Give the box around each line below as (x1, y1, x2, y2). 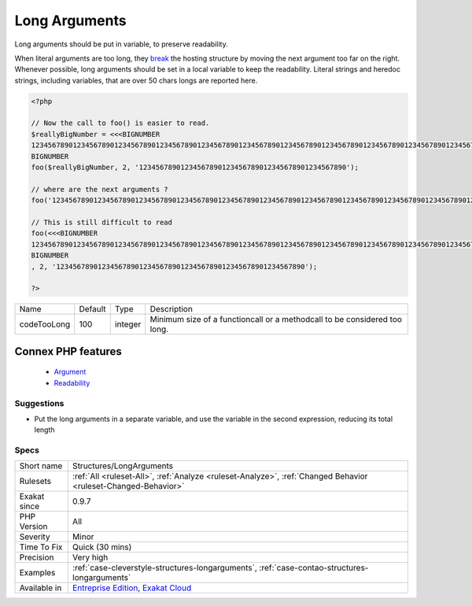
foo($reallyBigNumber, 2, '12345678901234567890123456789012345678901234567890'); (31, 163, 360, 172)
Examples (19, 567, 56, 578)
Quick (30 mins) (72, 541, 132, 552)
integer (114, 319, 142, 330)
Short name (19, 460, 63, 471)
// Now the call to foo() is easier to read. (31, 119, 210, 127)
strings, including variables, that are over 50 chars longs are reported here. (14, 76, 258, 85)
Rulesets (19, 476, 51, 487)
